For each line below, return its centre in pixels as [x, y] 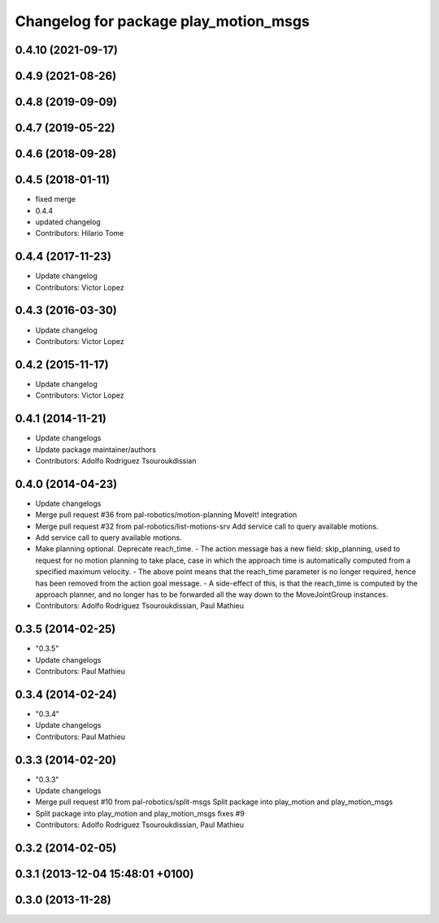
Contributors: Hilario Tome [80, 233]
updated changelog [68, 222]
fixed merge [56, 199]
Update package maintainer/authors [96, 449]
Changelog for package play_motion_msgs [163, 21]
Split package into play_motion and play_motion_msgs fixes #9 [140, 813]
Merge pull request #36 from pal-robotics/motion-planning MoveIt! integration [166, 515]
